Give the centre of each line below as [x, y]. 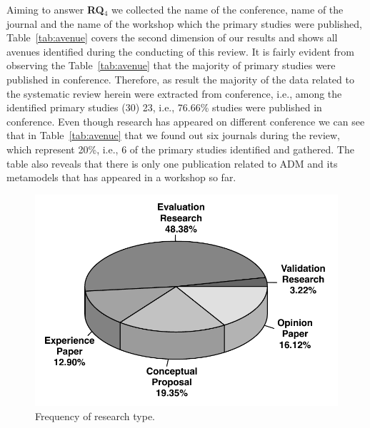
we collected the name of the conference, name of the [227, 9]
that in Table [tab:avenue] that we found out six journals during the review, [174, 135]
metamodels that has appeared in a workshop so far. [121, 177]
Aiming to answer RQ [55, 9]
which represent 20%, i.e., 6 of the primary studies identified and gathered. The [180, 149]
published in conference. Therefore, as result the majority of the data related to [180, 79]
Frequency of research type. [95, 416]
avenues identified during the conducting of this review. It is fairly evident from [180, 51]
